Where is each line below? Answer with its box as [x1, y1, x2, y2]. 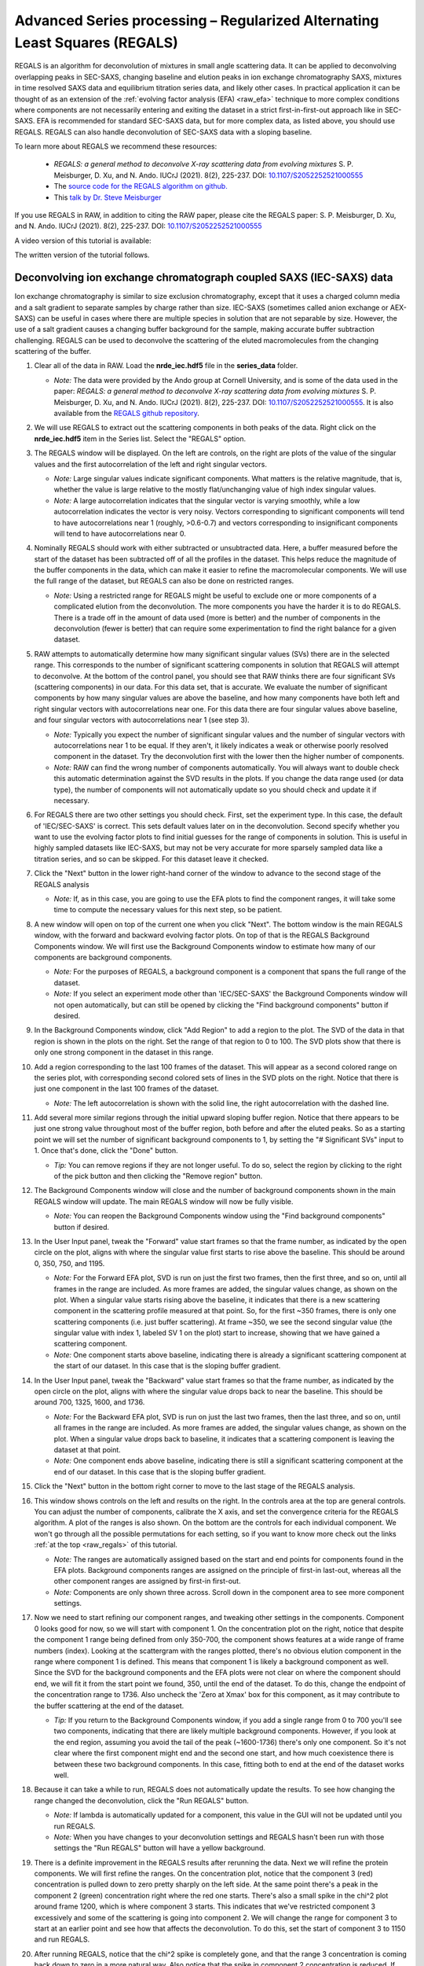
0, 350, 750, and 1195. [34, 1258, 105, 1268]
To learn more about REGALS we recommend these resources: [14, 142, 217, 151]
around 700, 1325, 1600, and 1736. [34, 1397, 145, 1407]
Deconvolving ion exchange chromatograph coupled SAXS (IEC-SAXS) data [14, 271, 393, 285]
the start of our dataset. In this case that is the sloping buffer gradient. [53, 1361, 281, 1371]
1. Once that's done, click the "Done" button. [34, 1146, 178, 1155]
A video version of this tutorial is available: [14, 236, 152, 245]
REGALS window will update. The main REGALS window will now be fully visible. [34, 1196, 294, 1206]
